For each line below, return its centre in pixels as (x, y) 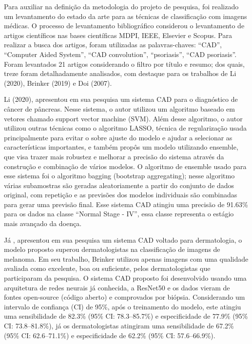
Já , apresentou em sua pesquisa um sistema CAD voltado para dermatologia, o (123, 239)
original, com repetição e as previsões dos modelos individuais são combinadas (121, 195)
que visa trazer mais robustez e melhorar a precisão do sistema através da (114, 156)
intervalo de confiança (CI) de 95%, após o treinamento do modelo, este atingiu (123, 306)
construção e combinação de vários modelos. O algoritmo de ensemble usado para (125, 166)
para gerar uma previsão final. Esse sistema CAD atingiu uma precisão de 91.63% (126, 204)
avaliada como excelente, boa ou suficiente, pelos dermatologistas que (107, 268)
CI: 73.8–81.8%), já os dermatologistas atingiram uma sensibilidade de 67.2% (119, 325)
